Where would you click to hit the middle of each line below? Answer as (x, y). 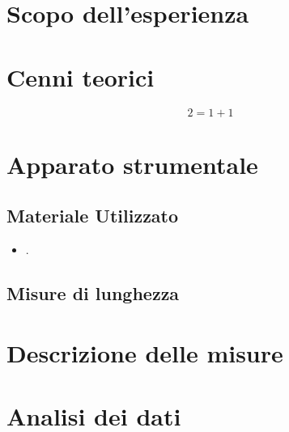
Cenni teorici (81, 76)
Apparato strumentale (132, 164)
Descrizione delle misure (145, 352)
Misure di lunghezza (93, 293)
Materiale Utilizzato (93, 216)
